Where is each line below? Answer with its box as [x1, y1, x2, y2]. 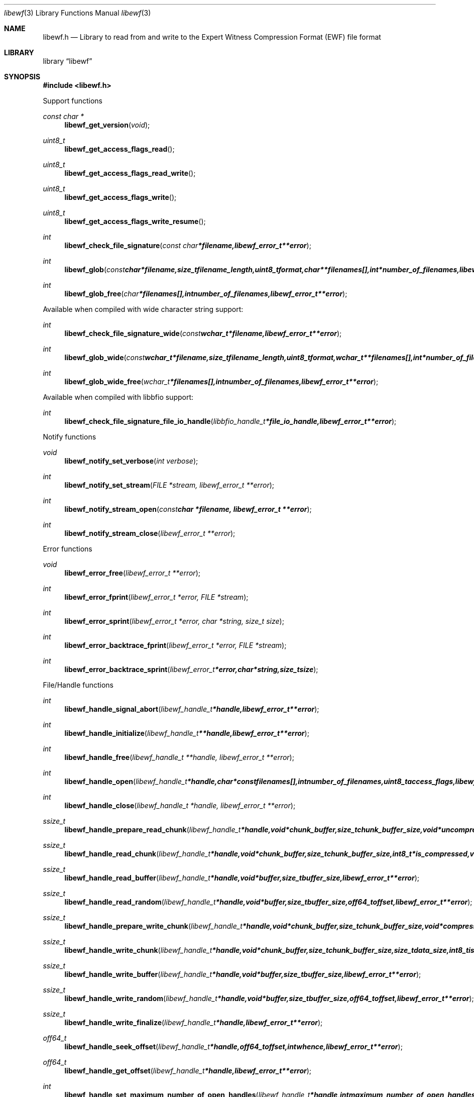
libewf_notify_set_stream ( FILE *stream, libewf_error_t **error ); [64, 481, 275, 489]
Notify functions [43, 432, 96, 441]
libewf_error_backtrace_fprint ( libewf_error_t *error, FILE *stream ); [64, 641, 287, 649]
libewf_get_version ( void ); [64, 121, 150, 129]
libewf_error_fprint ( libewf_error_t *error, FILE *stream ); [64, 593, 249, 601]
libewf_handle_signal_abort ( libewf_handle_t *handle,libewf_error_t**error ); [64, 705, 319, 713]
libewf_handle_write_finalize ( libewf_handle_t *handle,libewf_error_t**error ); [64, 1018, 323, 1027]
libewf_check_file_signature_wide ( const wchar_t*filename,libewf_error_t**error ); [64, 329, 342, 338]
